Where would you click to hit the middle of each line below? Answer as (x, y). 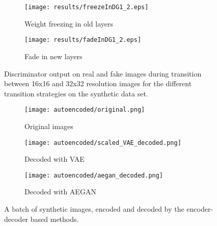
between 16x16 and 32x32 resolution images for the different (98, 83)
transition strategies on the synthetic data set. (76, 93)
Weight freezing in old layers (69, 23)
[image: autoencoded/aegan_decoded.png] (94, 175)
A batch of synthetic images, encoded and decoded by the (94, 209)
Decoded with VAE (55, 159)
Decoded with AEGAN (60, 192)
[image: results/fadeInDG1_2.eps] (83, 40)
